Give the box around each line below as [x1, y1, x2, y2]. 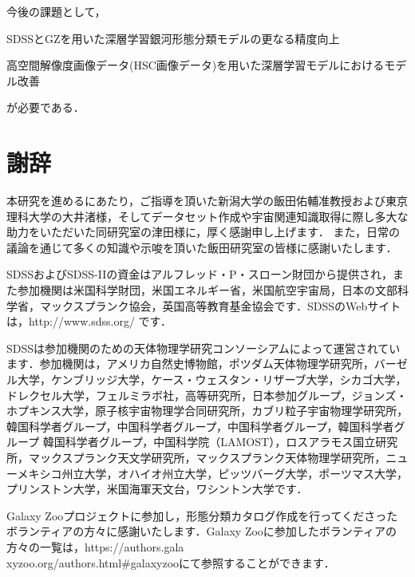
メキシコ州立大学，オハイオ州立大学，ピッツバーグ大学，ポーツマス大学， [17, 464, 408, 481]
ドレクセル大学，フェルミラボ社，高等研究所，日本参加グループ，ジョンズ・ [6, 386, 408, 403]
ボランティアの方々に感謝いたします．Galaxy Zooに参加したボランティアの [6, 523, 397, 539]
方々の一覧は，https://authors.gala [6, 538, 184, 555]
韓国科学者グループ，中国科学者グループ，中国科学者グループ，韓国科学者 [6, 417, 394, 434]
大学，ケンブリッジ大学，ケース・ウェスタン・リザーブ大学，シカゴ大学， [17, 371, 407, 388]
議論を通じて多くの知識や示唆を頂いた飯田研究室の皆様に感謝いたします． [6, 239, 397, 255]
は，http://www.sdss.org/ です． [6, 313, 172, 330]
